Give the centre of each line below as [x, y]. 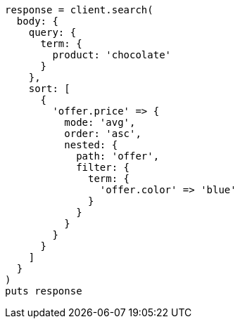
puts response [44, 291]
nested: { [91, 145]
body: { [37, 21]
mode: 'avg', [100, 122]
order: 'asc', [103, 134]
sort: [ [49, 89]
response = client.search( [79, 10]
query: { [52, 32]
